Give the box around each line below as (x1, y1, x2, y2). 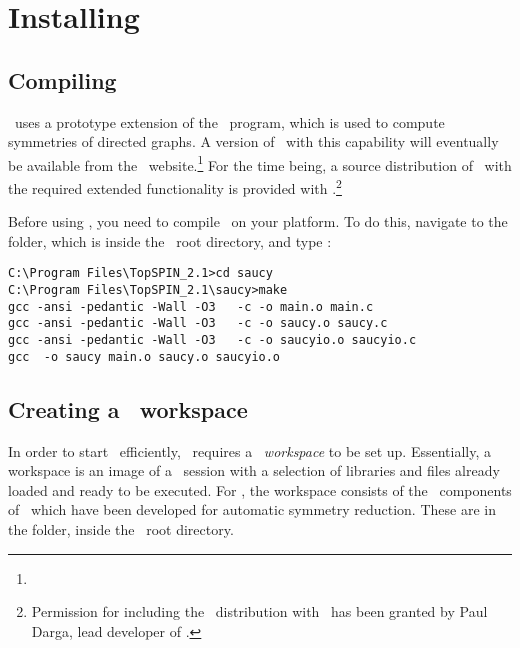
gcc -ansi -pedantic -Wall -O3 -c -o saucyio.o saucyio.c (8, 333, 417, 348)
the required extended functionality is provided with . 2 (8, 175, 342, 198)
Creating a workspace (8, 393, 248, 424)
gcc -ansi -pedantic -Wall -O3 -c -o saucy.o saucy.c (8, 316, 388, 331)
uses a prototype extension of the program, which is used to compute (14, 111, 445, 132)
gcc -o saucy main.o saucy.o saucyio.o (8, 349, 281, 364)
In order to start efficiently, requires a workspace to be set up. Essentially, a (8, 440, 492, 461)
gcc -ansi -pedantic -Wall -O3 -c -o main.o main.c (8, 299, 374, 314)
